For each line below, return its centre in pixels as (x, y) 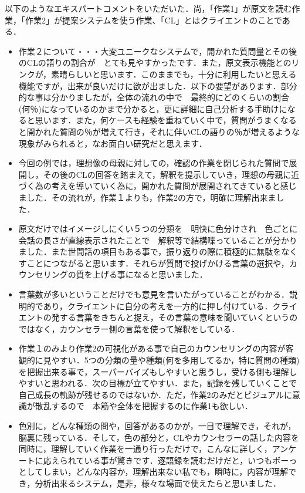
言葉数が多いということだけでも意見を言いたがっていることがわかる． (154, 294)
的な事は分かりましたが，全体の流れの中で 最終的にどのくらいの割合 (154, 97)
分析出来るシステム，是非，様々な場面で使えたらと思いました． (158, 483)
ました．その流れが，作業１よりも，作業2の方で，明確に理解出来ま (147, 197)
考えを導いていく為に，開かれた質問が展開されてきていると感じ (174, 186)
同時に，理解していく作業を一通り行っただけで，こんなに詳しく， (145, 449)
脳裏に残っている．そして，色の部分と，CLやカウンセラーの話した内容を (159, 437)
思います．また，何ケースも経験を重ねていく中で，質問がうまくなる (166, 120)
